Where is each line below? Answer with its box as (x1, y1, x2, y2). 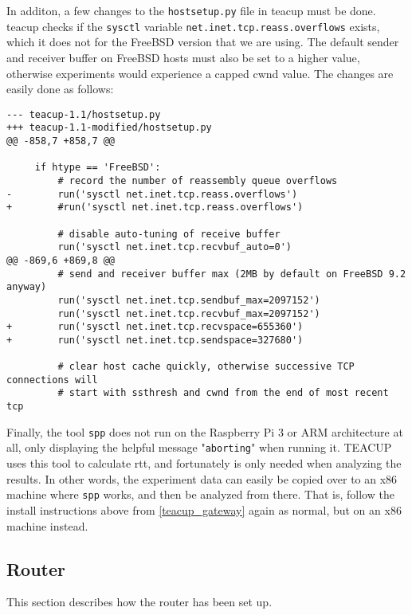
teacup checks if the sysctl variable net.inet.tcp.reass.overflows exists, (6, 18, 380, 34)
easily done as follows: (6, 80, 114, 97)
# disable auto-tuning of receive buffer (57, 228, 281, 240)
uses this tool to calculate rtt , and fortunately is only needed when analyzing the (6, 455, 402, 472)
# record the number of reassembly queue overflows (57, 174, 338, 186)
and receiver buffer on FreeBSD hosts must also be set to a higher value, (6, 49, 360, 65)
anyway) (6, 281, 47, 293)
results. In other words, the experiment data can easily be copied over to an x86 (6, 470, 398, 487)
